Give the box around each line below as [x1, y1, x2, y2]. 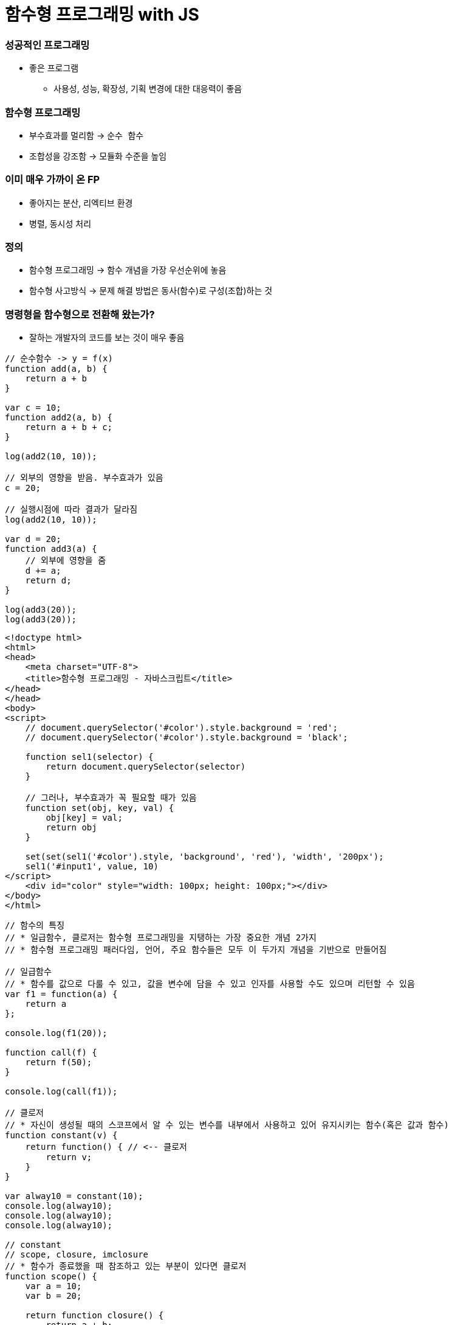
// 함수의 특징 [5, 920, 65, 931]
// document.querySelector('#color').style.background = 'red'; [25, 723, 338, 733]
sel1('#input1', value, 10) [25, 861, 159, 872]
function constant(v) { [5, 1130, 118, 1141]
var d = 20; [5, 534, 61, 544]
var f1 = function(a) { [5, 989, 118, 1000]
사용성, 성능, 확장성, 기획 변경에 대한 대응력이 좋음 [53, 83, 242, 94]
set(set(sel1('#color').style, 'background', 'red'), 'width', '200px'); [25, 852, 384, 862]
